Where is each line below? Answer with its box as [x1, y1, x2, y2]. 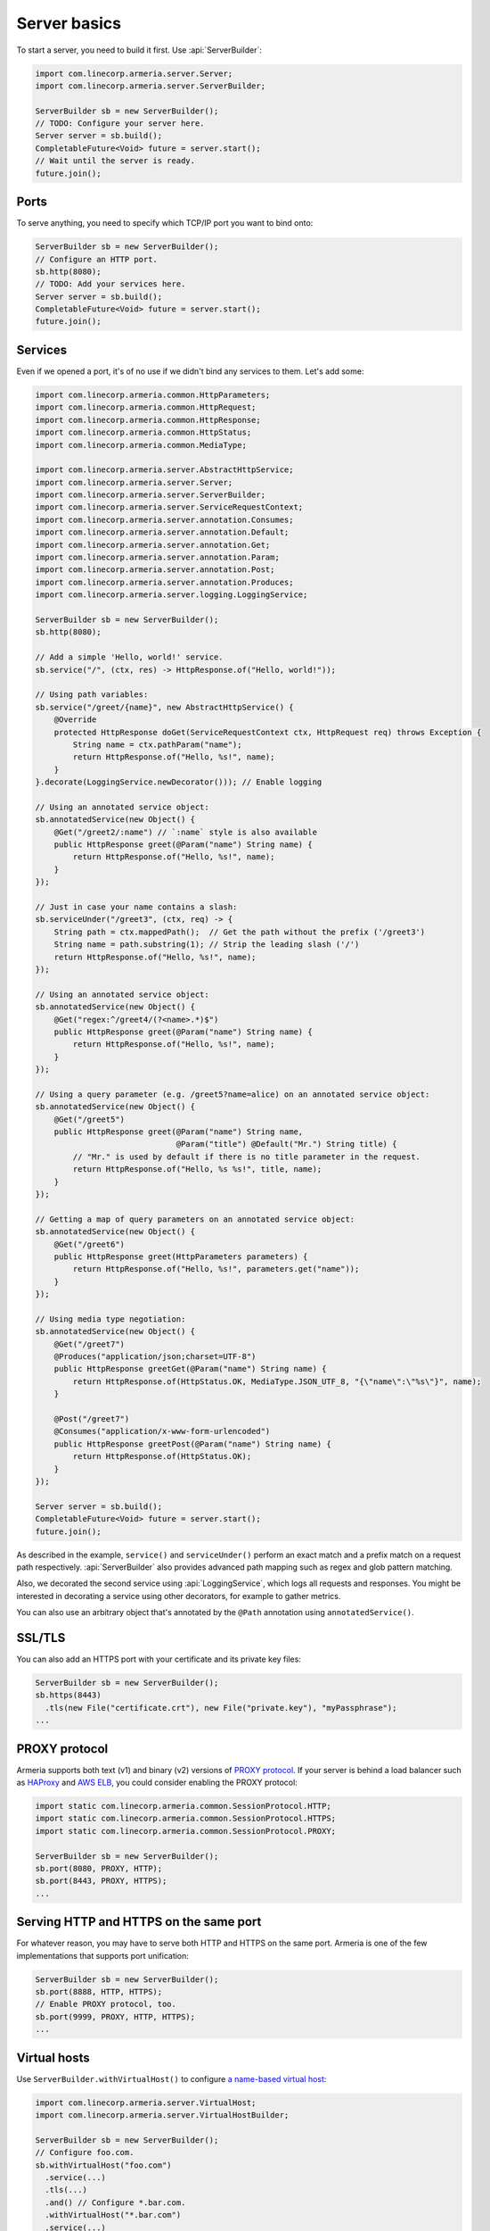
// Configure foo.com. [35, 2147, 135, 2158]
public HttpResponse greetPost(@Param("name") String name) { [53, 1439, 331, 1449]
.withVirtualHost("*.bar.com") [45, 2210, 182, 2220]
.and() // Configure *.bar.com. [45, 2197, 186, 2208]
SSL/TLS [16, 1630, 66, 1646]
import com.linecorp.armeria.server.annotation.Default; [35, 527, 290, 537]
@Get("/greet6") [53, 1239, 125, 1249]
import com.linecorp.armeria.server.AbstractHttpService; [35, 465, 294, 475]
